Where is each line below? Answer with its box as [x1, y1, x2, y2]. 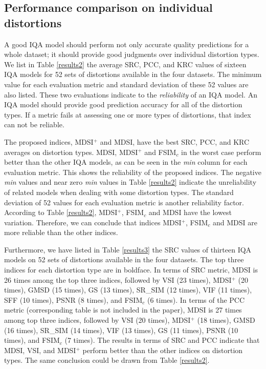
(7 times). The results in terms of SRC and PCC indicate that [64, 335, 260, 345]
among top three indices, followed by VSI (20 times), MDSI [4, 315, 191, 325]
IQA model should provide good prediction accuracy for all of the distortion [4, 99, 242, 110]
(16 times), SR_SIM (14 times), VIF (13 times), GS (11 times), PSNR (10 [4, 324, 238, 335]
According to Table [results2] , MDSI [4, 207, 118, 218]
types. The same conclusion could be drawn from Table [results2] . [4, 355, 210, 365]
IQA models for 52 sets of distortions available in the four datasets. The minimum [4, 69, 262, 80]
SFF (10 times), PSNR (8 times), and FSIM [4, 294, 143, 305]
